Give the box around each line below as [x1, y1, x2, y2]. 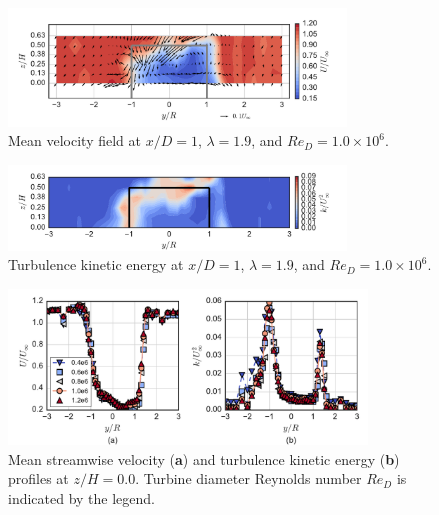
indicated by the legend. [8, 487, 156, 508]
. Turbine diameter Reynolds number [135, 468, 362, 489]
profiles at [8, 468, 69, 489]
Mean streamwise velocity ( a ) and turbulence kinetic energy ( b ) [8, 448, 400, 469]
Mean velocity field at [8, 130, 141, 151]
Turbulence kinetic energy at [8, 254, 184, 275]
